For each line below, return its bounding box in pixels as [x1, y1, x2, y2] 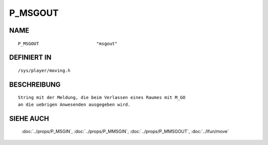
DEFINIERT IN [9, 53, 52, 62]
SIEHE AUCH [9, 114, 49, 123]
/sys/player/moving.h [18, 67, 70, 73]
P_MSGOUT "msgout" [18, 41, 118, 47]
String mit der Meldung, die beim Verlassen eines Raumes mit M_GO [18, 95, 186, 100]
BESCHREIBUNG [9, 80, 61, 89]
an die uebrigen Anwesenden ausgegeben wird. [18, 101, 131, 107]
